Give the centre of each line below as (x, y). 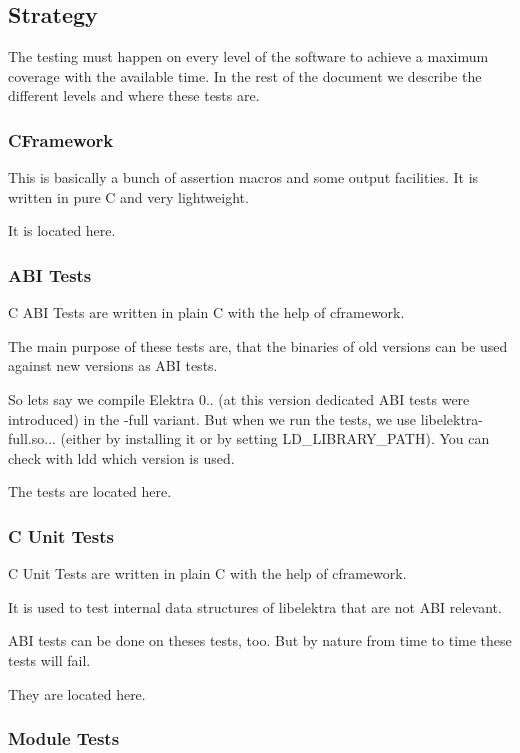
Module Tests (64, 738)
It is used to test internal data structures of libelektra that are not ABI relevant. (255, 606)
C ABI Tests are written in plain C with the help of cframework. (206, 312)
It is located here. (62, 230)
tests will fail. (49, 659)
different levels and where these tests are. (134, 95)
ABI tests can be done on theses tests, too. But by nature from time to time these (260, 640)
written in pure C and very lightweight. (128, 196)
